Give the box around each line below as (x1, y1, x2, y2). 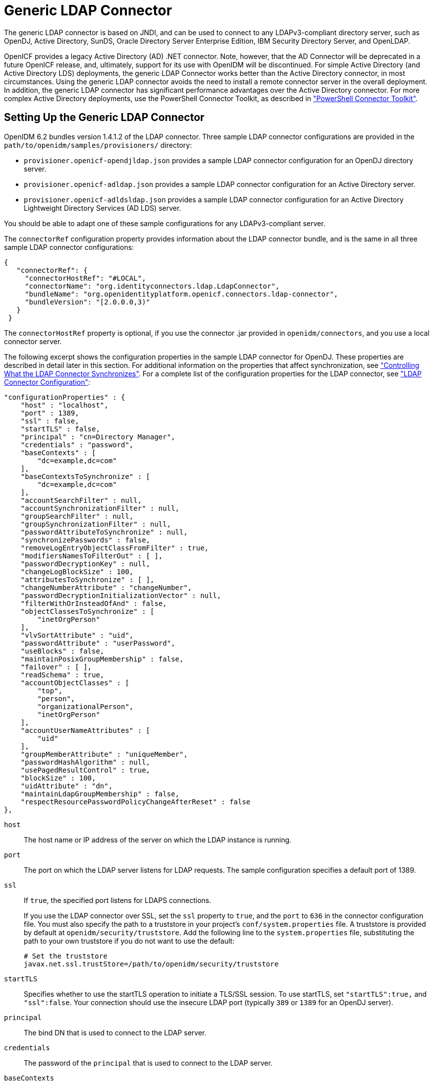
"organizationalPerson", (37, 702, 134, 711)
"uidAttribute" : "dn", (20, 781, 113, 790)
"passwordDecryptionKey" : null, (20, 559, 151, 568)
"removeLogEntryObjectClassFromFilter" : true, (20, 543, 209, 552)
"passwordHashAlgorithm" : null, (20, 758, 151, 766)
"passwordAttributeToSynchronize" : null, (20, 528, 188, 536)
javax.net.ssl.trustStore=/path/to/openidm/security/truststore (24, 960, 279, 968)
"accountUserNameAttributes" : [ (20, 726, 151, 734)
